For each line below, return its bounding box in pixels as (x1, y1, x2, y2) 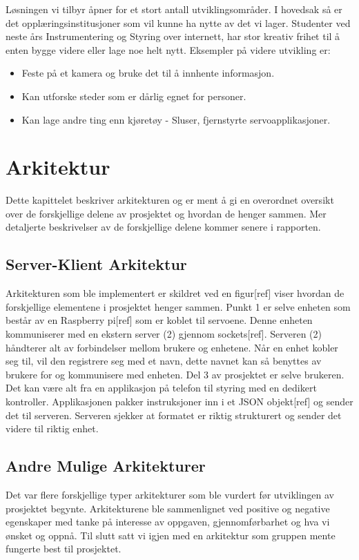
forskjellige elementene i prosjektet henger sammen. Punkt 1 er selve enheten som (6, 299, 351, 313)
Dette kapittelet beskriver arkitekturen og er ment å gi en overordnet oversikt (6, 193, 334, 207)
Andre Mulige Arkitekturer (6, 455, 206, 476)
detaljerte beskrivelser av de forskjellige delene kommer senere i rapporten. (6, 220, 321, 234)
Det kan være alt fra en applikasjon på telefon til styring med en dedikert (6, 380, 317, 395)
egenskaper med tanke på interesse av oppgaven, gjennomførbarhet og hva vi (6, 514, 330, 529)
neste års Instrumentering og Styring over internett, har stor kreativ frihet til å (6, 29, 340, 44)
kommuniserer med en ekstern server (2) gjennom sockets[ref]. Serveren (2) (6, 327, 322, 341)
